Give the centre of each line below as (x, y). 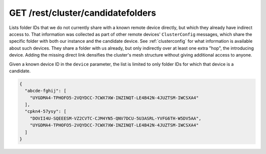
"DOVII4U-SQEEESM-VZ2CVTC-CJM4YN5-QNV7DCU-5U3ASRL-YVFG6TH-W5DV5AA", (116, 118)
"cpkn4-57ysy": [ (46, 111)
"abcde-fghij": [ (46, 91)
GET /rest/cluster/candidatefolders (83, 13)
